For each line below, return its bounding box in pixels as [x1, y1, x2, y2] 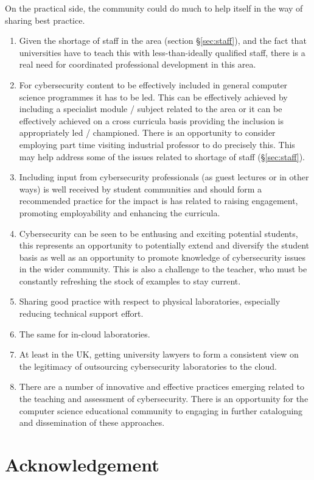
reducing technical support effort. [19, 307, 144, 320]
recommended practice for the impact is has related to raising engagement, [19, 194, 298, 207]
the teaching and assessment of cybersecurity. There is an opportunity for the [19, 392, 309, 405]
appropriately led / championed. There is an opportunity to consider [19, 126, 276, 139]
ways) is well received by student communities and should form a [19, 182, 262, 195]
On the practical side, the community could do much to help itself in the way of [5, 2, 303, 14]
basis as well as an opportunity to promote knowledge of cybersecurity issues [19, 250, 305, 263]
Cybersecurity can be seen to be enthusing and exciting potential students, [19, 227, 298, 239]
